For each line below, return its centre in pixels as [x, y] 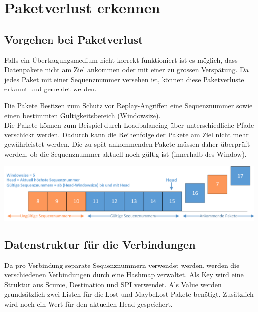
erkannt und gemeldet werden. [51, 89]
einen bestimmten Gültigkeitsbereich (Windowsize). [83, 115]
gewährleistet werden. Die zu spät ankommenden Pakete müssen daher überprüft [127, 144]
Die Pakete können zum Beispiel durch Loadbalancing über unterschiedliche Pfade [129, 125]
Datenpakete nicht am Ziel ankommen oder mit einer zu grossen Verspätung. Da [127, 69]
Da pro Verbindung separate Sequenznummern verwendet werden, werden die [122, 265]
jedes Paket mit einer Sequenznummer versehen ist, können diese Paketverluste [124, 79]
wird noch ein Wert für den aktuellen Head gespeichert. [89, 303]
